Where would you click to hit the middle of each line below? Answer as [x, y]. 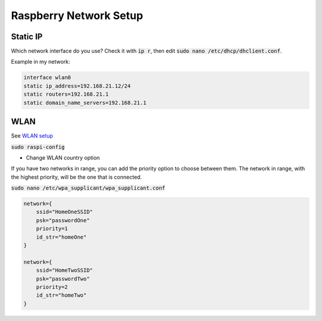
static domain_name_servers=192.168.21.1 [85, 102]
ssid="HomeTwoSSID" [65, 270]
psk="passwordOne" [63, 220]
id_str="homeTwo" [61, 295]
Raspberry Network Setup [77, 15]
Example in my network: [41, 62]
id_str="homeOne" [61, 237]
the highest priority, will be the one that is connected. [77, 177]
